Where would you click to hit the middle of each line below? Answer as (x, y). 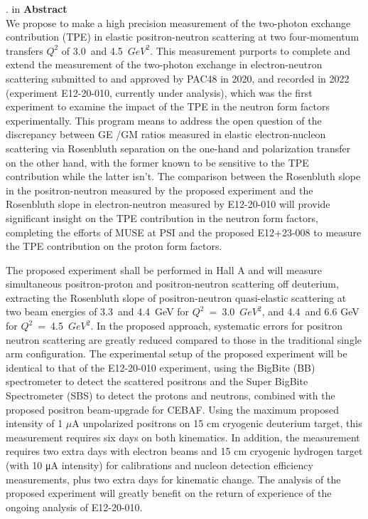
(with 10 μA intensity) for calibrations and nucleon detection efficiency (159, 465)
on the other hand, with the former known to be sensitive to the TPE (157, 162)
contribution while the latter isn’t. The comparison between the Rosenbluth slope (183, 176)
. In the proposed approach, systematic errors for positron (216, 326)
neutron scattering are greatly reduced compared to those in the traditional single (184, 339)
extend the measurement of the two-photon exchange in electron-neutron (164, 64)
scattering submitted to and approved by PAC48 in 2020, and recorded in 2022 (178, 78)
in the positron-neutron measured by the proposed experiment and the (159, 190)
